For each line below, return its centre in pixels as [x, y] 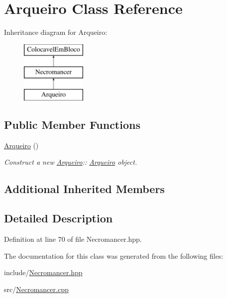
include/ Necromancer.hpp [43, 272]
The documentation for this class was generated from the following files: [114, 255]
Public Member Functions [72, 125]
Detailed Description [58, 218]
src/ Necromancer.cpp [36, 289]
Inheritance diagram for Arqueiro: [56, 32]
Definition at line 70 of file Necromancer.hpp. [73, 239]
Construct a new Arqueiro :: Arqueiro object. [71, 162]
